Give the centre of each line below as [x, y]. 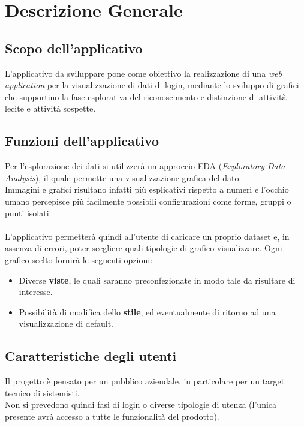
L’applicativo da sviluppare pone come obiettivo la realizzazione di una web [143, 73]
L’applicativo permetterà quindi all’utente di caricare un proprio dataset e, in [147, 236]
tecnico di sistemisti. [42, 393]
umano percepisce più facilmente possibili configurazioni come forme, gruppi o [148, 201]
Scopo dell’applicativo [74, 48]
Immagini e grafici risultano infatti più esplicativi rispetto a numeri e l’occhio [147, 189]
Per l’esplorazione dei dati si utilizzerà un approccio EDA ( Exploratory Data [145, 166]
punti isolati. [28, 213]
